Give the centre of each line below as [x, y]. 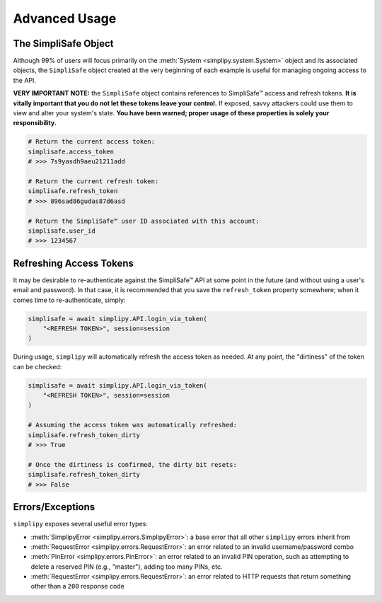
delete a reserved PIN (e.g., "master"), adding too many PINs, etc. [127, 567]
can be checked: [37, 366]
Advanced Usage [65, 18]
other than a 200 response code [78, 586]
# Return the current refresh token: [93, 181]
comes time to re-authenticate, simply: [69, 300]
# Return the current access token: [92, 142]
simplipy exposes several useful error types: [80, 524]
